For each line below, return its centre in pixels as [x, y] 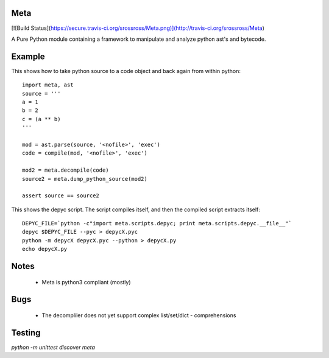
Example [28, 56]
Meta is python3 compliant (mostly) [86, 282]
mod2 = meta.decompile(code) [65, 170]
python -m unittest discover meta [53, 347]
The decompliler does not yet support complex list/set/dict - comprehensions [139, 315]
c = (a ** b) [41, 119]
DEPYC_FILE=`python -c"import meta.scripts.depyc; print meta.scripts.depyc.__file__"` [157, 223]
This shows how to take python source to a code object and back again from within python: [126, 71]
